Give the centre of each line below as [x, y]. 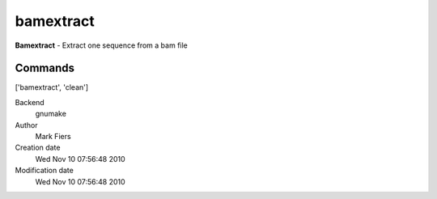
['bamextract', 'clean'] [52, 87]
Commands [45, 68]
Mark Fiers [53, 137]
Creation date [38, 148]
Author [26, 125]
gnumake [51, 114]
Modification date [45, 171]
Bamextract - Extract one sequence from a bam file [101, 45]
